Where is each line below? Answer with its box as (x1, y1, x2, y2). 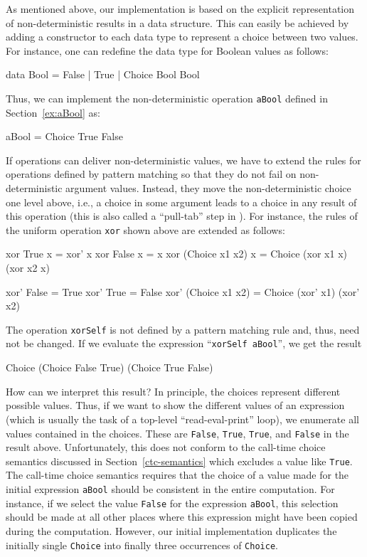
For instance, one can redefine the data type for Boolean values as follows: (6, 43, 329, 58)
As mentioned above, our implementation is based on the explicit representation (6, 1, 355, 16)
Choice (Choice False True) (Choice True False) (6, 360, 213, 375)
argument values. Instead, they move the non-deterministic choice (65, 181, 351, 195)
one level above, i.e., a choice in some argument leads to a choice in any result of (6, 194, 357, 209)
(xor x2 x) (6, 260, 50, 275)
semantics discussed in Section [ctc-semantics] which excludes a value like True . (6, 453, 353, 468)
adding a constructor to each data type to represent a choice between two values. (6, 29, 358, 44)
